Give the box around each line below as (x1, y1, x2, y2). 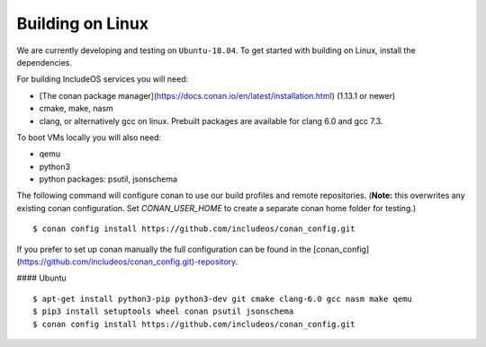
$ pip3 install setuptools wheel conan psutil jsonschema (32, 307, 294, 316)
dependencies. (16, 57, 72, 67)
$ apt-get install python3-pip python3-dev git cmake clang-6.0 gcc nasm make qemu (32, 293, 413, 304)
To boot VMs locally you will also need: (16, 131, 162, 143)
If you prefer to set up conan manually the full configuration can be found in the (16, 244, 312, 254)
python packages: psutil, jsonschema (39, 173, 178, 184)
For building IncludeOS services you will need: (16, 74, 189, 85)
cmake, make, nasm (39, 103, 114, 114)
